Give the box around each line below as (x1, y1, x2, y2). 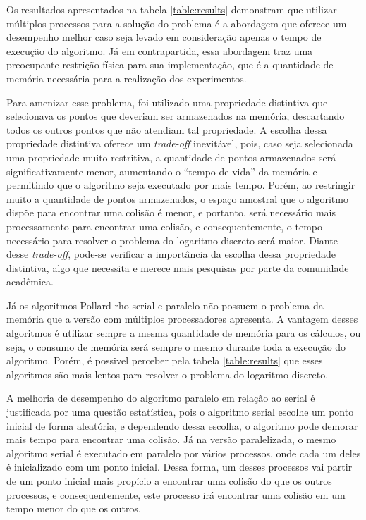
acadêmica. (6, 274, 54, 289)
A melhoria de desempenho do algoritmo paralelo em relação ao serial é (6, 390, 315, 405)
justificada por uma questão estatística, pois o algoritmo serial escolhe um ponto (6, 404, 354, 419)
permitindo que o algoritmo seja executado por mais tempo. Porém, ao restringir (6, 178, 355, 192)
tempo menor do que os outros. (6, 501, 141, 516)
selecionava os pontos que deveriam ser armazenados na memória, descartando (6, 109, 345, 123)
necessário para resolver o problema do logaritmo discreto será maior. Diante (6, 233, 338, 247)
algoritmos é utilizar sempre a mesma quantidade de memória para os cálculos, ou (6, 326, 361, 340)
